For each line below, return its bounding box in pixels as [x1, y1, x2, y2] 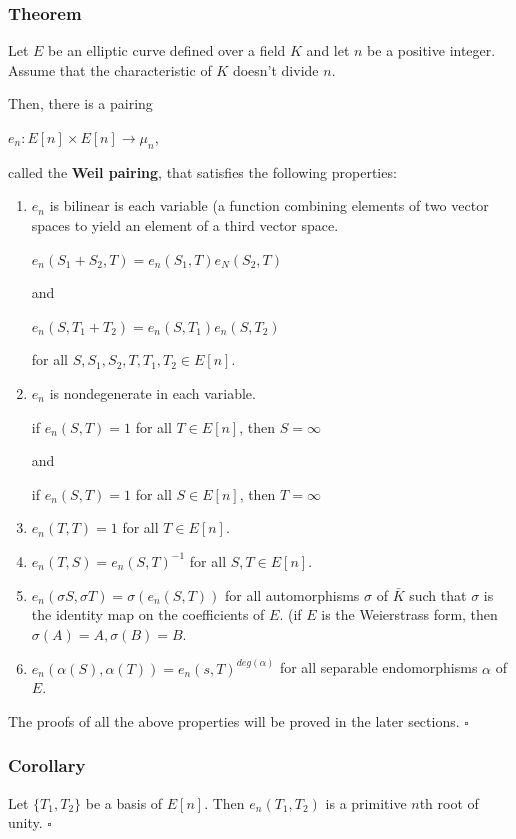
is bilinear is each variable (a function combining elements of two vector [49, 195, 489, 216]
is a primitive [325, 792, 407, 813]
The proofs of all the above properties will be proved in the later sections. [8, 710, 460, 731]
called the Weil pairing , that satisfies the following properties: [8, 161, 397, 182]
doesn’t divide [232, 59, 319, 80]
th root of [419, 792, 479, 813]
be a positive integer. [367, 40, 496, 61]
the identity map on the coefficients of [31, 604, 265, 625]
